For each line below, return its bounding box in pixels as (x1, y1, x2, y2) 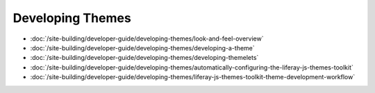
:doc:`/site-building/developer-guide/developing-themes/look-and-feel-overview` (30, 34, 264, 43)
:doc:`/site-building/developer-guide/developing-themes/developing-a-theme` (30, 43, 255, 52)
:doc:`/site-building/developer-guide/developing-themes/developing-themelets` (30, 54, 259, 62)
